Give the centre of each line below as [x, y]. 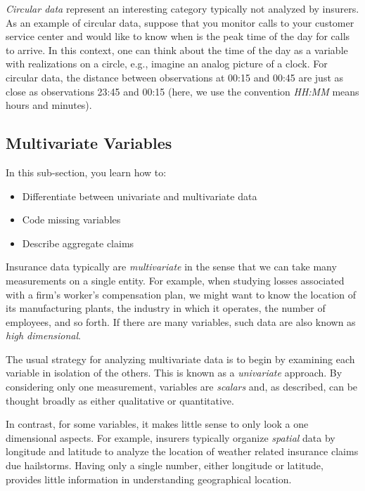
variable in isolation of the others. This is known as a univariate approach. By [174, 373]
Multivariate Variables [89, 143]
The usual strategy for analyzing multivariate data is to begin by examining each [180, 359]
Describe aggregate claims [78, 243]
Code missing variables [71, 220]
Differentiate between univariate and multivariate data [140, 196]
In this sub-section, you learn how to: [86, 172]
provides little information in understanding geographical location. [149, 479]
